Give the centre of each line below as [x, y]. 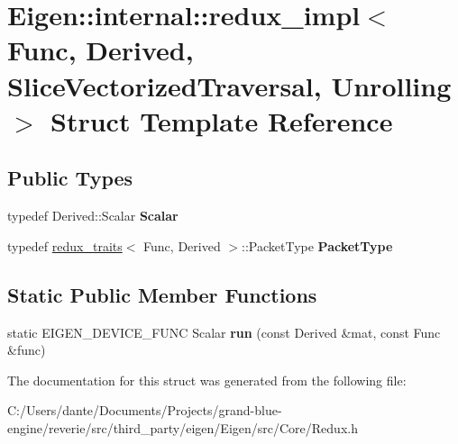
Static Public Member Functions [162, 294]
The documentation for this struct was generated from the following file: [207, 380]
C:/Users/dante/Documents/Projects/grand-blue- [145, 410]
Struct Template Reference [222, 120]
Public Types [70, 178]
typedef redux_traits [65, 245]
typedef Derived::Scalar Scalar [93, 216]
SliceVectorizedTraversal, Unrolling [229, 85]
